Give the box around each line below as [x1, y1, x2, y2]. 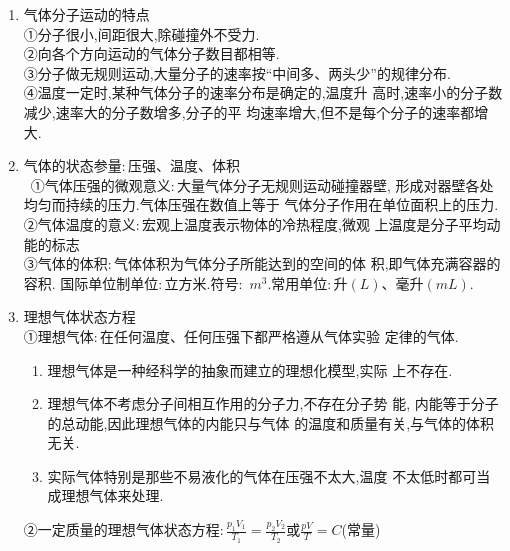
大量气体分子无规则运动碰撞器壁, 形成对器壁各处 [177, 174, 494, 195]
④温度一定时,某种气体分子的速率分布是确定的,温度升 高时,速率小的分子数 [23, 82, 503, 103]
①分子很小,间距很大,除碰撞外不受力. [23, 23, 260, 44]
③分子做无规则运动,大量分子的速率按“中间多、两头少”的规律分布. [23, 62, 451, 83]
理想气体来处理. [61, 485, 164, 506]
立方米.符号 [164, 272, 239, 293]
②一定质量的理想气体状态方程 [23, 519, 220, 540]
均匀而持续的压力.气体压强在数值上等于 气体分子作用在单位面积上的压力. [23, 194, 499, 215]
